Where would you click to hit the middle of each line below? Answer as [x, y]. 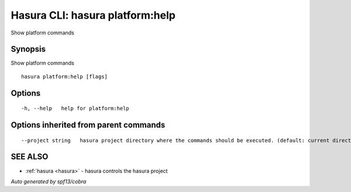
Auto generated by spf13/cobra [49, 181]
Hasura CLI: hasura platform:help [93, 15]
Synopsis [28, 49]
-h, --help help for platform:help [75, 109]
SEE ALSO [30, 157]
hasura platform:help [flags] [65, 76]
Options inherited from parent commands [88, 125]
